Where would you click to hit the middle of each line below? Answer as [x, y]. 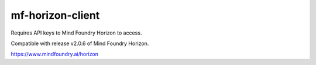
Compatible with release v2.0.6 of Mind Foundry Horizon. [80, 43]
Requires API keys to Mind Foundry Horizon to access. [76, 33]
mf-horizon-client [55, 15]
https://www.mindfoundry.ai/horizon [55, 54]
